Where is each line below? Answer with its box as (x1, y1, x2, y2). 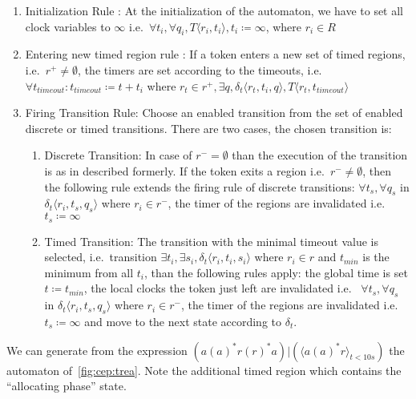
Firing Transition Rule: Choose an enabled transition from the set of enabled (25, 104, 403, 121)
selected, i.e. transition (44, 248, 157, 265)
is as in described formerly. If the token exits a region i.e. (44, 162, 325, 179)
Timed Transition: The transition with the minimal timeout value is (44, 232, 379, 249)
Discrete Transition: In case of (44, 147, 192, 163)
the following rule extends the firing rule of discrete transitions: (44, 178, 355, 195)
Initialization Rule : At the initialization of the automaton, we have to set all (25, 2, 404, 18)
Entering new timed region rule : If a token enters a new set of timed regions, (25, 46, 406, 62)
